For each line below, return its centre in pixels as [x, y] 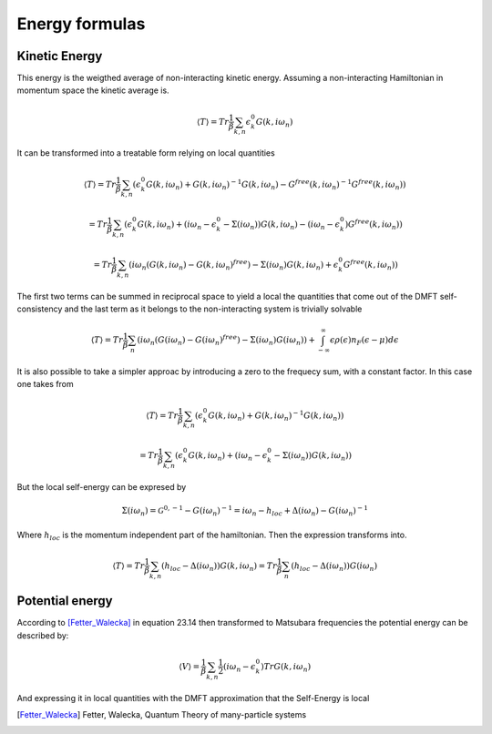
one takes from [46, 384]
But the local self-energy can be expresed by [102, 487]
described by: [43, 635]
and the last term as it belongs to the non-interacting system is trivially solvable [213, 309]
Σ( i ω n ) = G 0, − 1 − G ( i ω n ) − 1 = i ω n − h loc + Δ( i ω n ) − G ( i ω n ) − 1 [245, 511]
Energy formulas [81, 24]
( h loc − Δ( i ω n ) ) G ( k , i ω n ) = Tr [219, 566]
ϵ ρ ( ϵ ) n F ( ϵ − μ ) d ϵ [364, 342]
